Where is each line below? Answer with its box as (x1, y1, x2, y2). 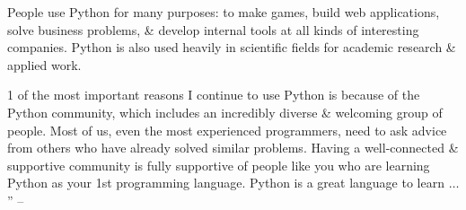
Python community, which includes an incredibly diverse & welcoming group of (7, 102, 443, 121)
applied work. (7, 55, 82, 74)
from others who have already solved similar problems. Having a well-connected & (7, 138, 459, 157)
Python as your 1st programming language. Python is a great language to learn (7, 173, 444, 192)
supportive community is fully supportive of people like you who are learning (7, 155, 430, 174)
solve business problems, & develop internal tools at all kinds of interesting (7, 20, 419, 39)
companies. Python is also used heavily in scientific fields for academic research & (7, 38, 456, 57)
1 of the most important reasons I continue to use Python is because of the (7, 85, 420, 104)
